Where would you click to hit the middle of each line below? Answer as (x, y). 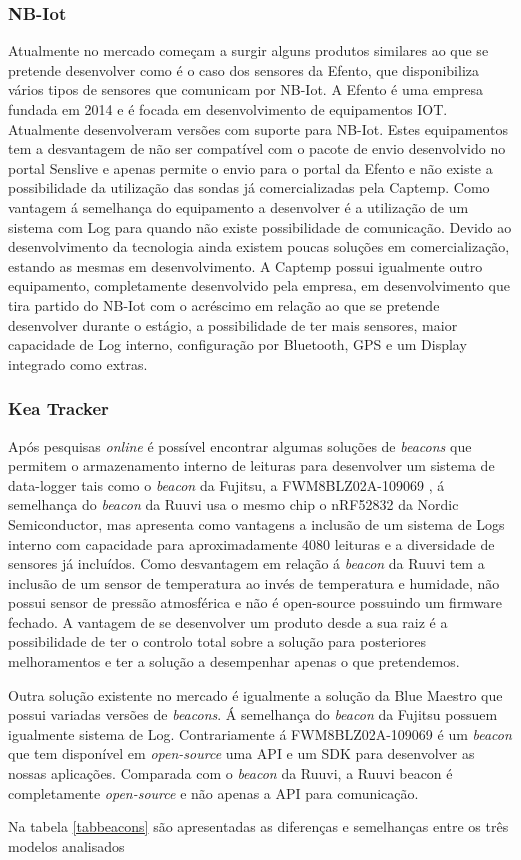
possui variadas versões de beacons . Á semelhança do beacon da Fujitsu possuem (253, 714)
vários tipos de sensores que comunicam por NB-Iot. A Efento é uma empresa (245, 89)
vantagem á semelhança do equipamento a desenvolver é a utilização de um (238, 206)
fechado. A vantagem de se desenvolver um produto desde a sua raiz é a (228, 621)
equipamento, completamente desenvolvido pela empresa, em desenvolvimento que (259, 285)
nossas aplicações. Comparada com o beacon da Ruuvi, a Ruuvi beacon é (230, 773)
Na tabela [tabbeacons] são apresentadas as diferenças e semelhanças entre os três (258, 826)
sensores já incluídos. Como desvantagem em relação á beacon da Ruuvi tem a (246, 563)
